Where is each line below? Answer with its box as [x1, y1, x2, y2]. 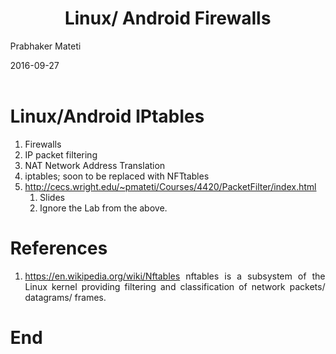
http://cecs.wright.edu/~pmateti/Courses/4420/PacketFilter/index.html [24, 180, 317, 192]
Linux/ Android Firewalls [64, 7, 271, 30]
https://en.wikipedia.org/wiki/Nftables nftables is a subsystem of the [24, 270, 326, 282]
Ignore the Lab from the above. [39, 202, 168, 214]
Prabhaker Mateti [10, 40, 81, 52]
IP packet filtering [24, 148, 98, 161]
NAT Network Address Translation [24, 159, 166, 171]
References [10, 237, 108, 259]
